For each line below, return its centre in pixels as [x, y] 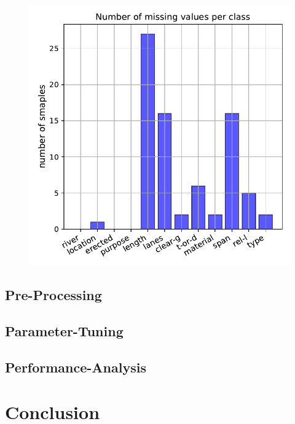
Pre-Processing [53, 294]
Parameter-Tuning [64, 330]
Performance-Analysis [76, 367]
